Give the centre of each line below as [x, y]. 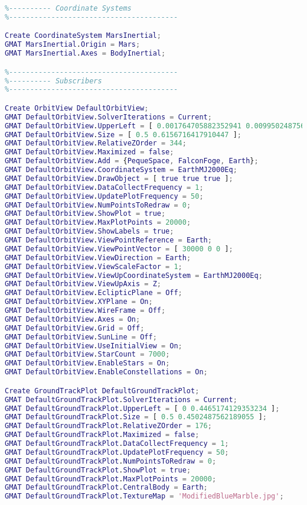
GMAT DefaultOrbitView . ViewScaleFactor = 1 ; [94, 266]
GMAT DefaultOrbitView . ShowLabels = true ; [89, 232]
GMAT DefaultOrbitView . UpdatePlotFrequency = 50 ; [104, 196]
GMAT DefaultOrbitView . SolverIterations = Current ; [108, 117]
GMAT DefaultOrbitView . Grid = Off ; [75, 328]
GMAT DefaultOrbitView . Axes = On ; [73, 319]
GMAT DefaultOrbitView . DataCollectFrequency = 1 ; [104, 187]
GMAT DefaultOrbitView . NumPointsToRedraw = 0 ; [98, 205]
